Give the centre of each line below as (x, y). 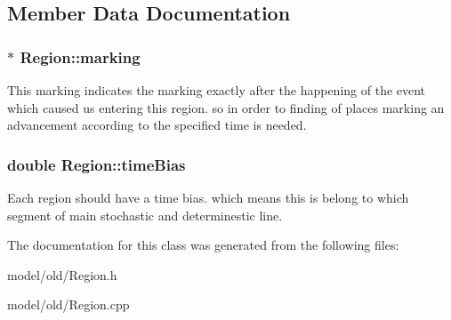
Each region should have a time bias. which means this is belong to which (208, 197)
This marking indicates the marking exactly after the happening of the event (217, 90)
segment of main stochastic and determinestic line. (145, 215)
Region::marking (80, 56)
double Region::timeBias (97, 164)
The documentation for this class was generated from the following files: (203, 245)
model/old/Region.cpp (68, 304)
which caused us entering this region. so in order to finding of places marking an (226, 107)
